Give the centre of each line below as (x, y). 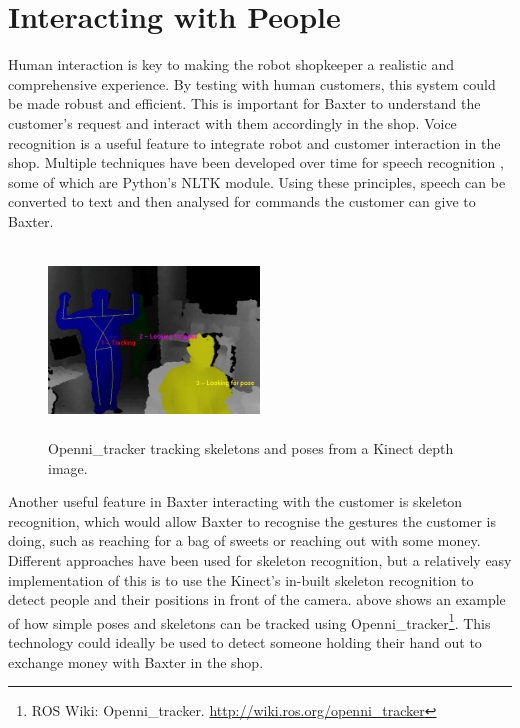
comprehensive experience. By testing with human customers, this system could (252, 83)
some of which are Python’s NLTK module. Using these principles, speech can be (257, 181)
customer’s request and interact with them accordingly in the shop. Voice (232, 122)
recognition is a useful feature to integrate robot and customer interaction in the (254, 142)
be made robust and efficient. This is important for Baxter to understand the (244, 103)
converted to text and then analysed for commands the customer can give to (242, 201)
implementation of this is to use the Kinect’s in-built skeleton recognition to (241, 579)
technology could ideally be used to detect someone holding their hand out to (245, 642)
